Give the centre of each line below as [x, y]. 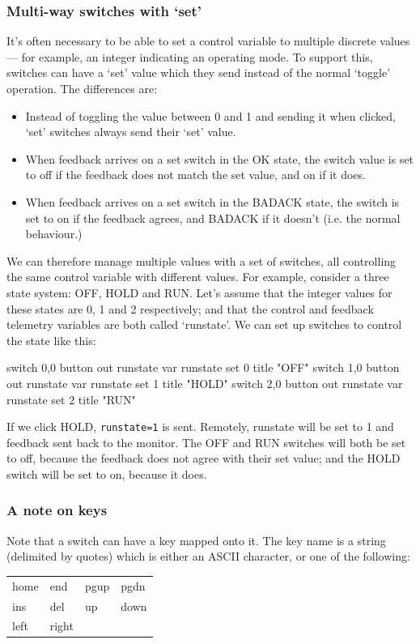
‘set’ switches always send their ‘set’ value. [131, 132]
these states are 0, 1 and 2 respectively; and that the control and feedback [190, 308]
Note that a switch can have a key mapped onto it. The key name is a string [196, 540]
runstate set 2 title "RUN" [71, 399]
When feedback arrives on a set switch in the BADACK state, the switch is [212, 201]
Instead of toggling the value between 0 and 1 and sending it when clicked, [210, 115]
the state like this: [51, 340]
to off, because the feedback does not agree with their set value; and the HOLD [204, 458]
